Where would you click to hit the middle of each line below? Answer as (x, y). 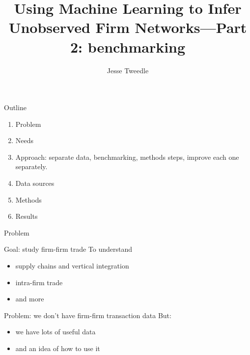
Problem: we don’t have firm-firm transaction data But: (88, 315)
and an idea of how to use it (58, 348)
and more (30, 299)
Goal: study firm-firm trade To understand (68, 249)
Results (27, 216)
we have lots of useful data (56, 332)
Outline (15, 107)
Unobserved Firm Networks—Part (128, 27)
